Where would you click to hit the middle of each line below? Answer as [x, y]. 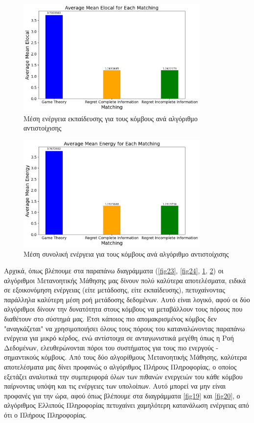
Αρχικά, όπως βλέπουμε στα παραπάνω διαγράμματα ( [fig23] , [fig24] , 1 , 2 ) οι [114, 270]
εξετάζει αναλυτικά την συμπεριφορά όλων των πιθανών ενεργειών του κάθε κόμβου [123, 376]
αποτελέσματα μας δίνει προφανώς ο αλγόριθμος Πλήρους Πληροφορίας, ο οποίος [120, 366]
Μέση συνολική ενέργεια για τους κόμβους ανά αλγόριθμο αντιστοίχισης [126, 254]
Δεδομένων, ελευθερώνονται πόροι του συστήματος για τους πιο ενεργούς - [111, 347]
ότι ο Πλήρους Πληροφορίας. [46, 414]
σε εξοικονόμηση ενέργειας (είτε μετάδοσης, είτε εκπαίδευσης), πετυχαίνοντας [115, 290]
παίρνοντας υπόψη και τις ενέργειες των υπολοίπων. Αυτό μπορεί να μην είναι [115, 386]
